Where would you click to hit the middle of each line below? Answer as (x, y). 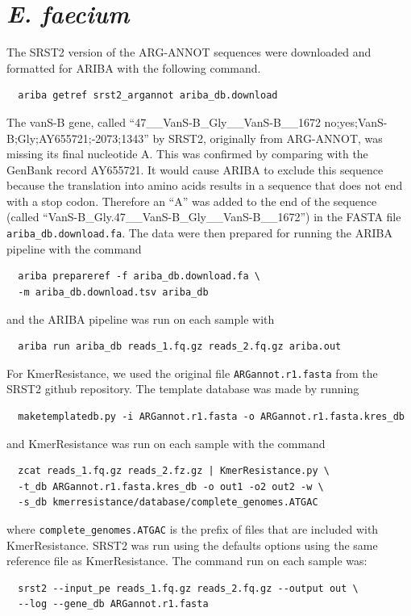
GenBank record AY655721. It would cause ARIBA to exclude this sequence (195, 169)
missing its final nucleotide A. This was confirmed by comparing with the (187, 154)
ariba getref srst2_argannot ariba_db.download (148, 96)
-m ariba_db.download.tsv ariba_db (113, 292)
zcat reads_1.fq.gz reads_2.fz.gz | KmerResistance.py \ (174, 471)
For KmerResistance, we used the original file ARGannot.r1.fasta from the (192, 373)
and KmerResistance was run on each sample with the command (166, 443)
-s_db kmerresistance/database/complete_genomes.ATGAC (168, 503)
